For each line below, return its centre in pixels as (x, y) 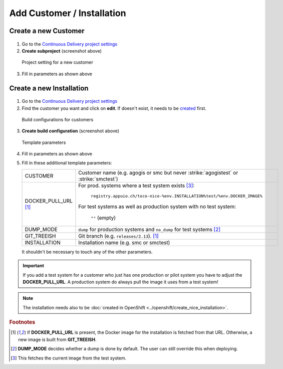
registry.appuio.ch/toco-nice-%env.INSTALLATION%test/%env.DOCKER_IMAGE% (177, 196)
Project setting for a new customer (58, 62)
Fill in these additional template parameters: (67, 163)
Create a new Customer (47, 31)
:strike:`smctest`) (98, 179)
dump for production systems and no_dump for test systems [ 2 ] (150, 229)
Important (34, 266)
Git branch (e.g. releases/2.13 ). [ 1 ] (118, 236)
